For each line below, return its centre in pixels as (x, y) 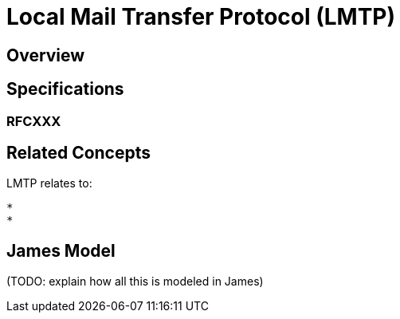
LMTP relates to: (49, 183)
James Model (61, 250)
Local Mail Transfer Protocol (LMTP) (201, 17)
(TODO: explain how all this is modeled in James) (135, 282)
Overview (46, 55)
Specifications (65, 89)
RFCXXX (34, 121)
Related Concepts (79, 153)
